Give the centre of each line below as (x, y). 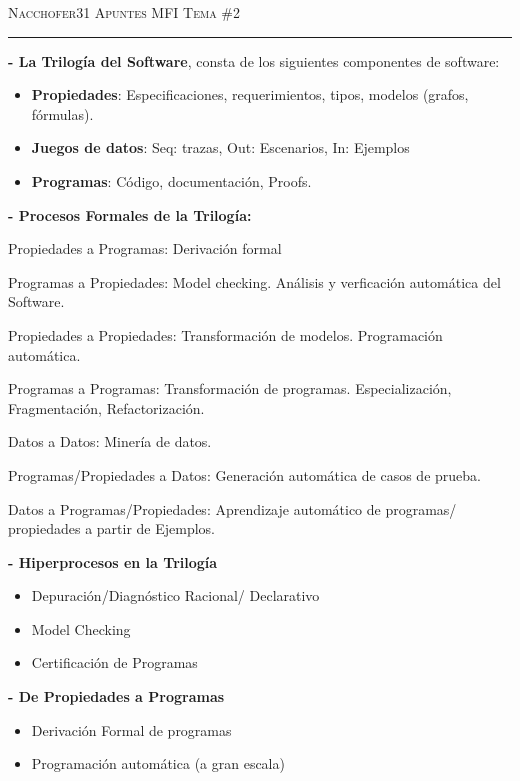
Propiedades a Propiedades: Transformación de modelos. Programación (225, 334)
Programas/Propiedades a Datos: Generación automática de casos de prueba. (244, 474)
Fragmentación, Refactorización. (106, 407)
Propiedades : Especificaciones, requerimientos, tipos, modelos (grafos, (250, 94)
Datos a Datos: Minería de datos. (110, 441)
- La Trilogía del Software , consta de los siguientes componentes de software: (254, 60)
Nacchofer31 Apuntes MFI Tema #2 (124, 12)
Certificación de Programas (114, 662)
